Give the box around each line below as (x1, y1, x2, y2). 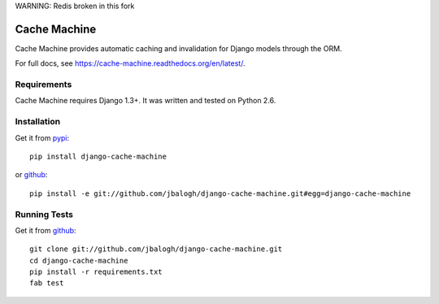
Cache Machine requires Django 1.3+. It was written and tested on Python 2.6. (15, 96, 276, 106)
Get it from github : (15, 225, 76, 235)
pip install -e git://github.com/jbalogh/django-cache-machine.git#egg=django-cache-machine (29, 189, 411, 198)
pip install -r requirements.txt (29, 267, 163, 276)
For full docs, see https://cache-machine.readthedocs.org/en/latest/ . (15, 59, 246, 68)
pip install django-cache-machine (29, 151, 167, 161)
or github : (15, 170, 48, 180)
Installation (15, 116, 61, 128)
